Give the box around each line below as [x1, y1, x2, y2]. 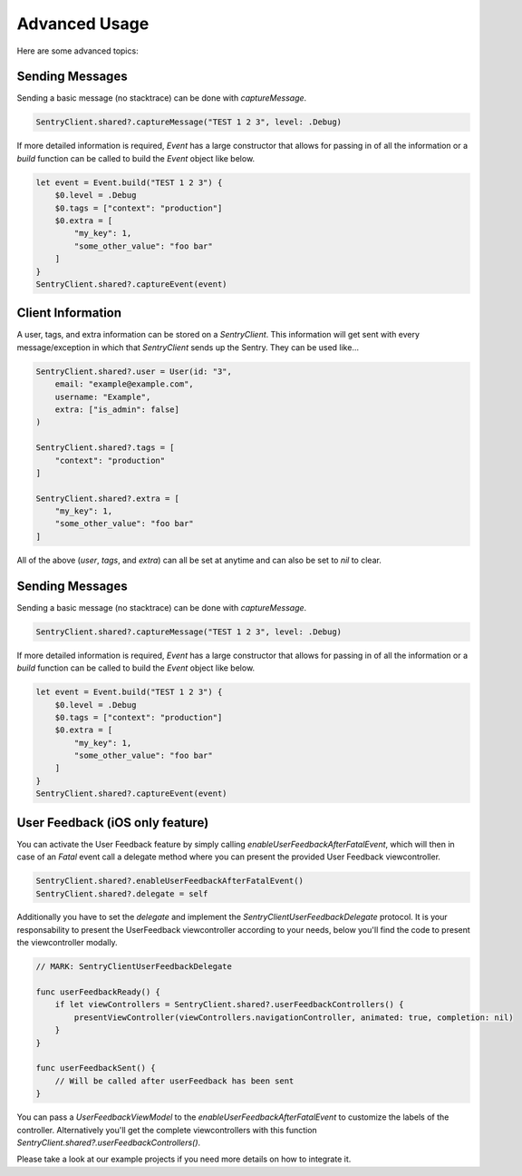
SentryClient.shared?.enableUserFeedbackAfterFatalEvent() [35, 876, 304, 887]
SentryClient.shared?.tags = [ [35, 443, 176, 453]
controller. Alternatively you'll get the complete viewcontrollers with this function [16, 1124, 317, 1135]
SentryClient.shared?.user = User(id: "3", [35, 366, 233, 377]
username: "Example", [54, 391, 151, 402]
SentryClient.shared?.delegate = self [35, 888, 208, 898]
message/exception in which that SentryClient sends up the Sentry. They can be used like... [16, 341, 360, 353]
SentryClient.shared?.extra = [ [35, 493, 180, 504]
